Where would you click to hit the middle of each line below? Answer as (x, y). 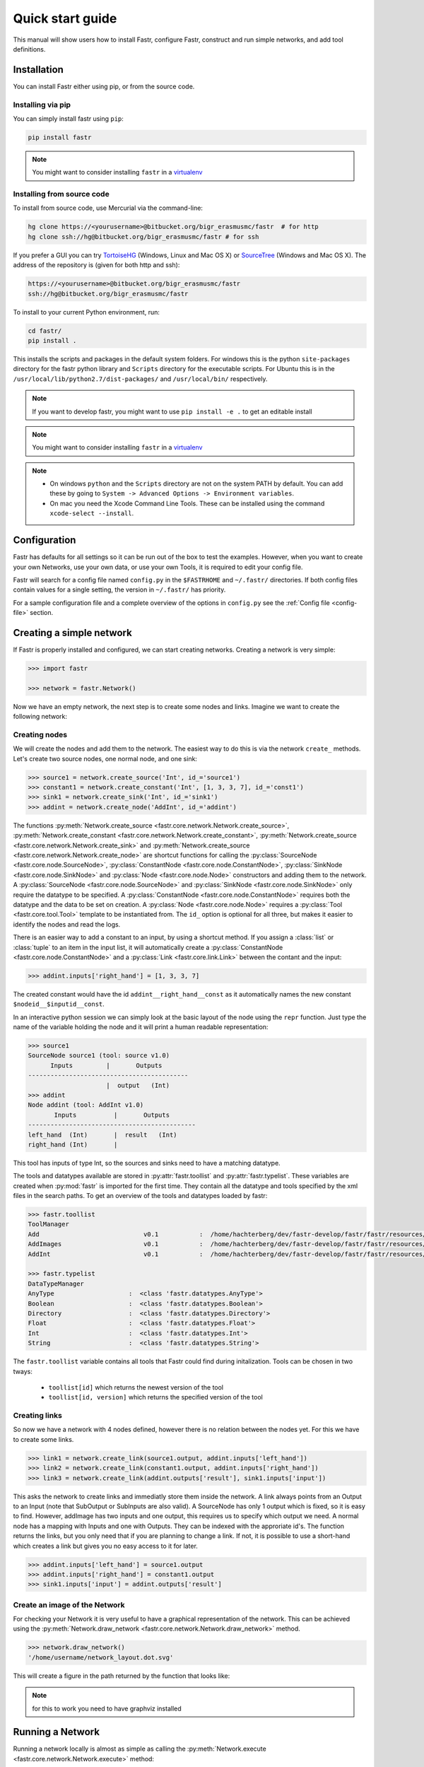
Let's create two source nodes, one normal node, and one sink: (105, 758)
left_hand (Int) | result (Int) (102, 1135)
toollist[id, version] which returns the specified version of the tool (155, 1397)
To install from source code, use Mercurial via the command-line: (108, 208)
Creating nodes (40, 734)
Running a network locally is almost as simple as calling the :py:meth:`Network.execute (140, 1749)
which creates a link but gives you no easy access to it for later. (105, 1546)
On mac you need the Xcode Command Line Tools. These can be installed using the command (187, 503)
